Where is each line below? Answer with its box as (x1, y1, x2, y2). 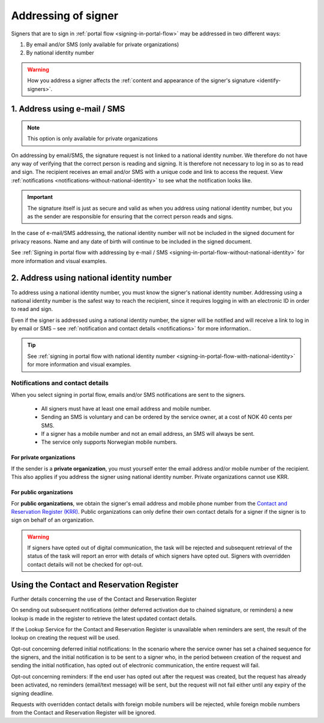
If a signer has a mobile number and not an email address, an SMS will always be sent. (41, 430, 255, 437)
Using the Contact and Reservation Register (11, 579, 179, 590)
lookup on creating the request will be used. (11, 634, 120, 641)
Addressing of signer (11, 9, 119, 22)
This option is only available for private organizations (27, 135, 158, 142)
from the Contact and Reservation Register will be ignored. (11, 709, 156, 716)
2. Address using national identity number (11, 273, 172, 283)
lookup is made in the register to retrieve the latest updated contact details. (11, 614, 197, 622)
